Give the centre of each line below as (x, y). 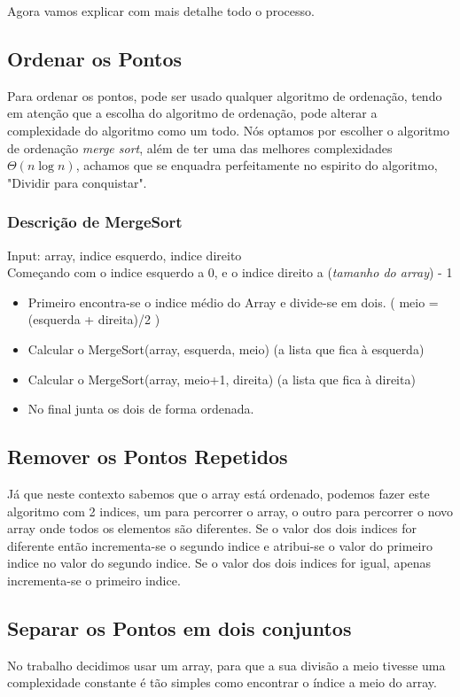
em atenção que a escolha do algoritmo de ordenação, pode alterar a (192, 113)
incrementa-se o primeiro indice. (94, 580)
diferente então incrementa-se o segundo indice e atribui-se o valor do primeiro (220, 545)
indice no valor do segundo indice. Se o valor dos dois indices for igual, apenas (219, 563)
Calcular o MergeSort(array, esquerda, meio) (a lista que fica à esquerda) (226, 348)
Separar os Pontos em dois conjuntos (179, 627)
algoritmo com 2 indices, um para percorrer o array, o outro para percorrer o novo (230, 511)
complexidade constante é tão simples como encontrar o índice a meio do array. (222, 682)
